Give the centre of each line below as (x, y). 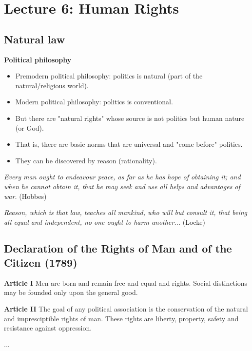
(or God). (29, 127)
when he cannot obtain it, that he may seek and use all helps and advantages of (122, 186)
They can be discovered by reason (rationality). (86, 160)
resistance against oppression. (48, 328)
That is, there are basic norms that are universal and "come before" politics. (129, 144)
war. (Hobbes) (25, 196)
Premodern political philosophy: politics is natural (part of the (109, 76)
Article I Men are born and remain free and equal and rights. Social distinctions (126, 283)
